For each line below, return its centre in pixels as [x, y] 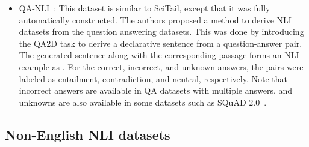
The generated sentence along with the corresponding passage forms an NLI [159, 55]
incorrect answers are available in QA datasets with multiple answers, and [156, 90]
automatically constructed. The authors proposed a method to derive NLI [155, 19]
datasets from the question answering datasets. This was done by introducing [161, 31]
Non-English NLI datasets [88, 134]
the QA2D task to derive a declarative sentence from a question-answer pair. [161, 43]
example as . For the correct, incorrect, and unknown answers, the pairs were [161, 66]
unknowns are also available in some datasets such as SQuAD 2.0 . [143, 102]
